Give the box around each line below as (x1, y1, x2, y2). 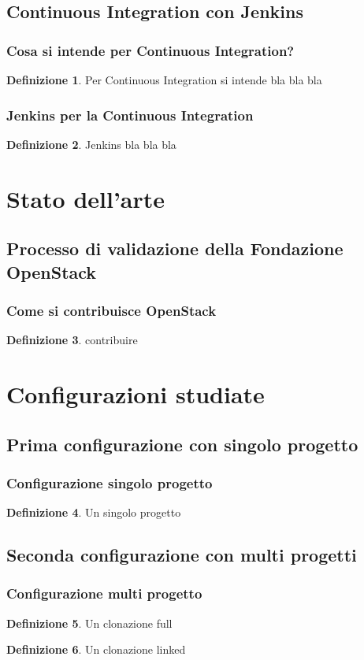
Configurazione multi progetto (6, 584, 202, 603)
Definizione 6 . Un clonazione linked (6, 641, 186, 658)
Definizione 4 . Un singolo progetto (6, 504, 181, 521)
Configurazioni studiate (6, 377, 265, 410)
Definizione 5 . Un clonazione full (6, 614, 173, 631)
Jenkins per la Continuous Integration (6, 105, 254, 124)
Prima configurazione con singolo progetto (6, 432, 358, 456)
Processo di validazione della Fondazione (6, 236, 344, 261)
